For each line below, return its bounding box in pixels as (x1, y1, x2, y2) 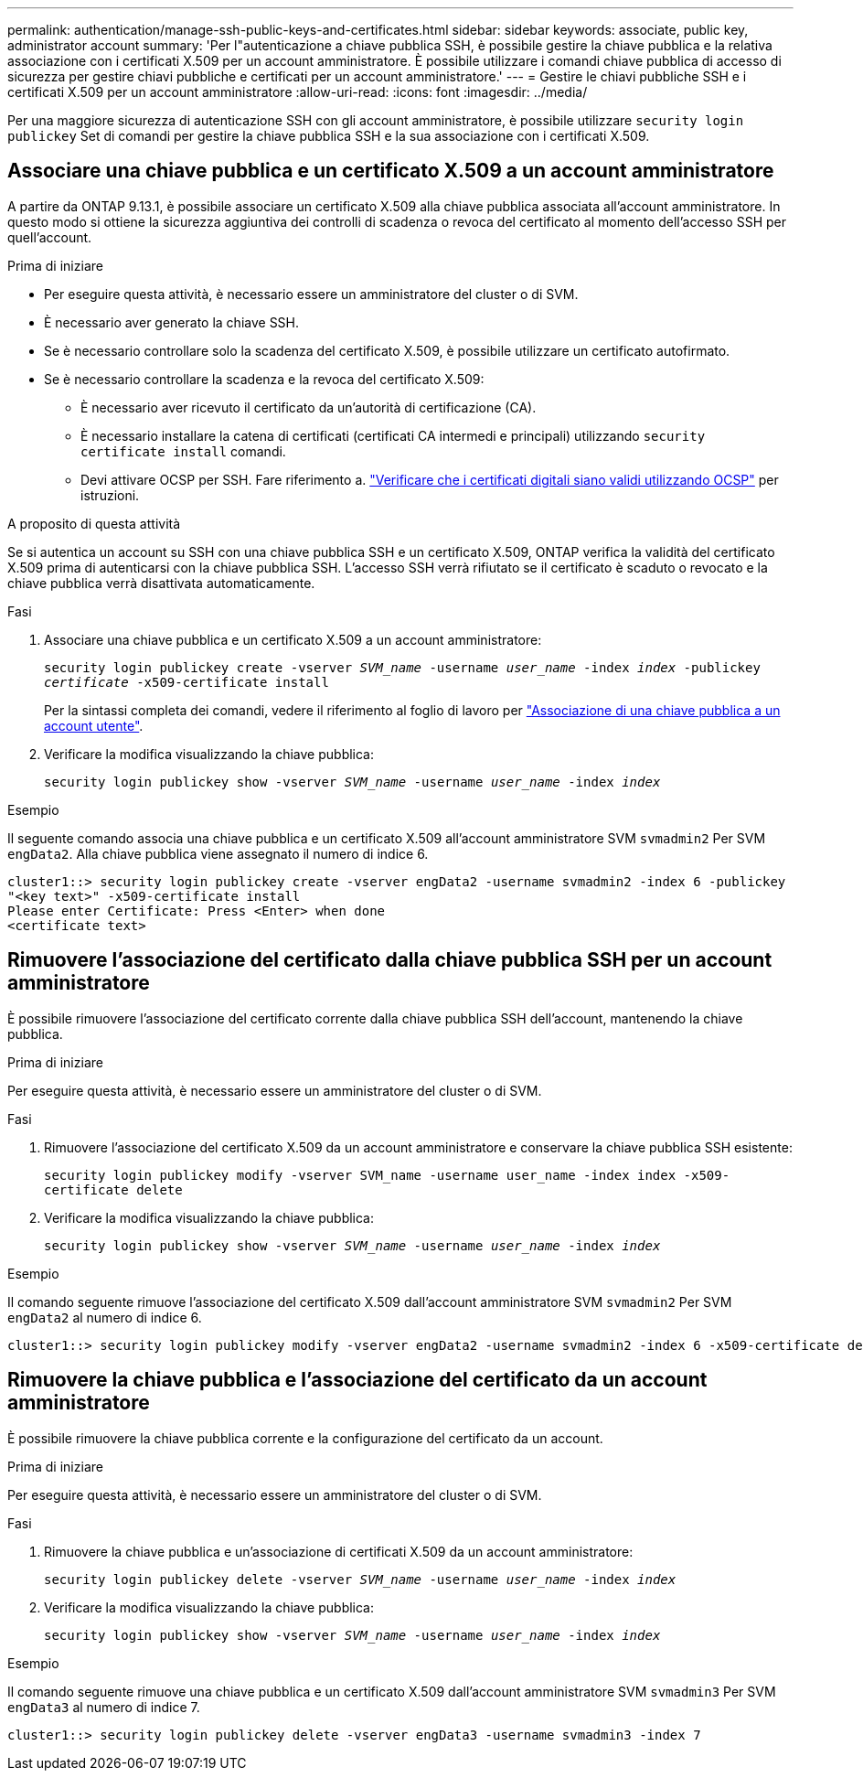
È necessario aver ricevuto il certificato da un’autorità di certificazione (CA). (80, 399, 537, 415)
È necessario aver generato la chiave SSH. (44, 314, 300, 330)
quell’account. (7, 229, 92, 245)
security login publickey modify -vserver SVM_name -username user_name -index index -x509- (44, 1167, 730, 1183)
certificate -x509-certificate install (44, 674, 329, 690)
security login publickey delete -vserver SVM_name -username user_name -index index (44, 1571, 677, 1587)
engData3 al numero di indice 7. (7, 1698, 200, 1715)
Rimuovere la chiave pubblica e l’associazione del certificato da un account (7, 1368, 708, 1392)
